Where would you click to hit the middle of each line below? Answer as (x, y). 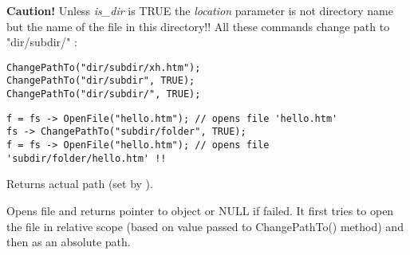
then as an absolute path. (69, 242)
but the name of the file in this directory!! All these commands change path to (198, 26)
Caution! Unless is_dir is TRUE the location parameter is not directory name (200, 10)
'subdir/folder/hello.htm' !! (87, 158)
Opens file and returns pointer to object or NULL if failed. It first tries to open (200, 210)
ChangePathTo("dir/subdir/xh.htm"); (104, 67)
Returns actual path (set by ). (80, 184)
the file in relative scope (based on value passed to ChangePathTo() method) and (205, 226)
